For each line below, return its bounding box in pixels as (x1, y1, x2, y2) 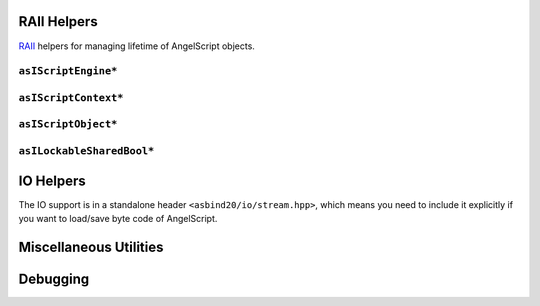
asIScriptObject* (18, 118, 118, 131)
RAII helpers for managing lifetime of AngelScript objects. (18, 40, 255, 52)
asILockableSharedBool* (18, 144, 155, 157)
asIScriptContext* (18, 91, 124, 104)
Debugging (18, 270, 90, 287)
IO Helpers (18, 172, 86, 189)
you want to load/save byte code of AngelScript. (18, 213, 218, 225)
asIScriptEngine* (18, 65, 118, 78)
